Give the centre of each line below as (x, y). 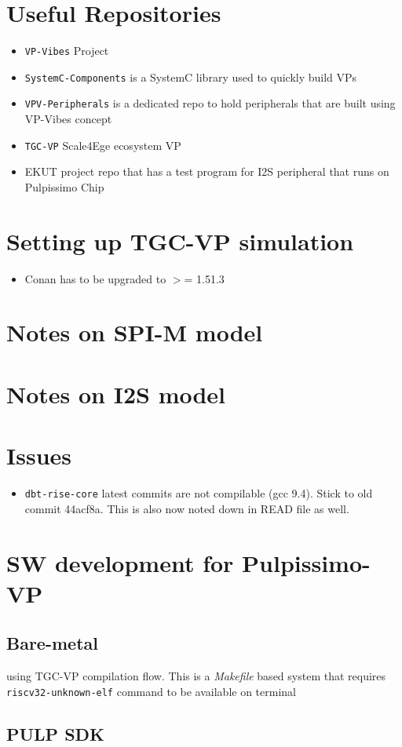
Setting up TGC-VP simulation (180, 240)
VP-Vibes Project (67, 51)
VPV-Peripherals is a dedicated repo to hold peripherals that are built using (210, 103)
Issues (39, 455)
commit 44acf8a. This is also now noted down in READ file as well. (187, 508)
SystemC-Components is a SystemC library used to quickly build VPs (191, 77)
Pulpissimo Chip (64, 186)
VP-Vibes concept (68, 119)
